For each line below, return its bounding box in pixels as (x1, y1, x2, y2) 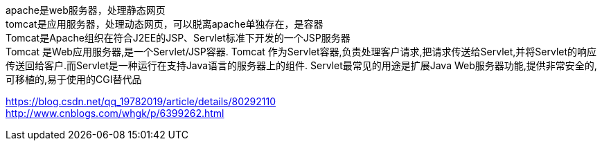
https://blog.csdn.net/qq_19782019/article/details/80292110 (6, 95, 276, 107)
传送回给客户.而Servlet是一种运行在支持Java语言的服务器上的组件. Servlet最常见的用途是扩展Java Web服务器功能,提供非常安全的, (6, 60, 597, 71)
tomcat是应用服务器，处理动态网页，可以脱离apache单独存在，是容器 (6, 18, 324, 30)
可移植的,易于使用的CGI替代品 (6, 73, 142, 85)
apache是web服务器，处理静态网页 (6, 4, 166, 16)
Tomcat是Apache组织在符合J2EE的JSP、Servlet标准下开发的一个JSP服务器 (6, 32, 351, 44)
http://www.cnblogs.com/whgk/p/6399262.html (6, 107, 224, 119)
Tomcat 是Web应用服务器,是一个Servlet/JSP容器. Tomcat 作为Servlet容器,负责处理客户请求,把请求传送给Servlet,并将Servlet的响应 (6, 46, 597, 57)
